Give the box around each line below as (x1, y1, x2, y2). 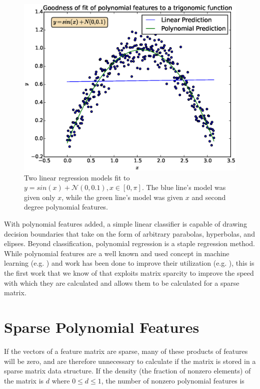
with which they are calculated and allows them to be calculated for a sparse (4, 277, 239, 288)
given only (24, 191, 55, 202)
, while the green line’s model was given (61, 191, 183, 202)
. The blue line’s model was (141, 182, 226, 192)
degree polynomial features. (24, 202, 108, 212)
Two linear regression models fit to (24, 172, 130, 182)
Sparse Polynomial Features (4, 316, 199, 337)
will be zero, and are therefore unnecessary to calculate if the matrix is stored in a (4, 355, 256, 366)
